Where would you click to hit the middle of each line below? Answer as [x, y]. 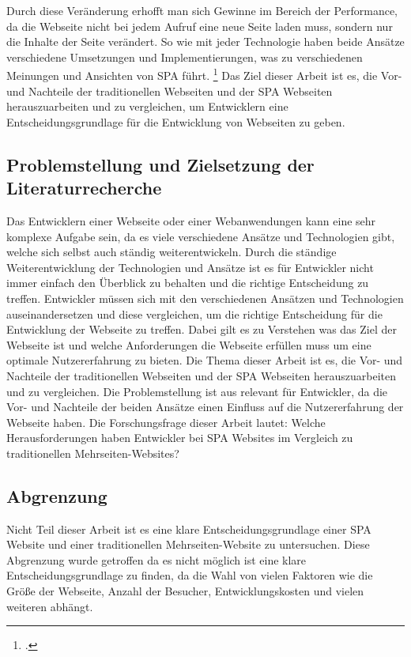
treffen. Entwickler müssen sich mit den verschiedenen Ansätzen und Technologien [205, 298]
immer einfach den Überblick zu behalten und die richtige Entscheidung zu [188, 283]
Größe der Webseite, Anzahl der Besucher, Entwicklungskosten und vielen [185, 591]
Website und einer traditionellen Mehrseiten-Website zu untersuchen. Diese [188, 544]
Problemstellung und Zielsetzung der [160, 164]
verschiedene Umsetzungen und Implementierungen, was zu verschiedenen [185, 57]
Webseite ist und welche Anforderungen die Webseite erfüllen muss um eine [189, 344]
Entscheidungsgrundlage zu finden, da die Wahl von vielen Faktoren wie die [190, 575]
